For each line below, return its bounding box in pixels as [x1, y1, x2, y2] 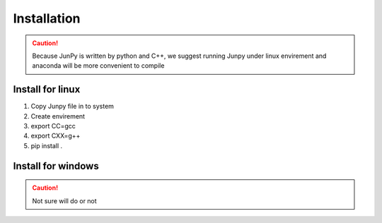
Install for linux [13, 83, 81, 95]
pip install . [30, 141, 63, 150]
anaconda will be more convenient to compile [32, 61, 165, 70]
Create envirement [30, 111, 85, 120]
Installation [13, 11, 81, 26]
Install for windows [13, 159, 99, 172]
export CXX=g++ [30, 131, 81, 140]
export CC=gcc [30, 122, 76, 131]
